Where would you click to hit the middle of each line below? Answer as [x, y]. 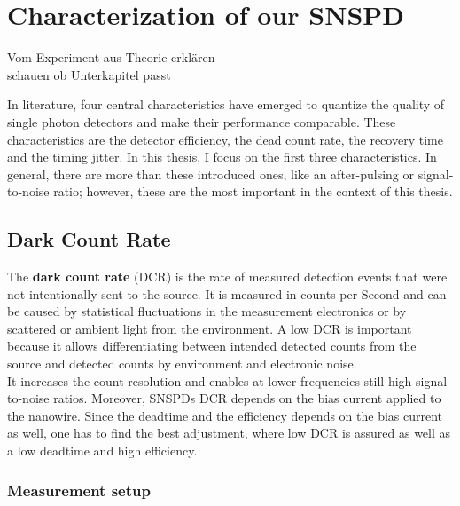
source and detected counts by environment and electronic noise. [182, 364]
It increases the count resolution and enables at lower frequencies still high [210, 380]
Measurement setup [79, 490]
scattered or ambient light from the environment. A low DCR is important [210, 328]
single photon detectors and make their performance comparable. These [202, 121]
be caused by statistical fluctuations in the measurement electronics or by [207, 311]
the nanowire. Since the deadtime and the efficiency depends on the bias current [225, 415]
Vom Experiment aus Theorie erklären [111, 57]
